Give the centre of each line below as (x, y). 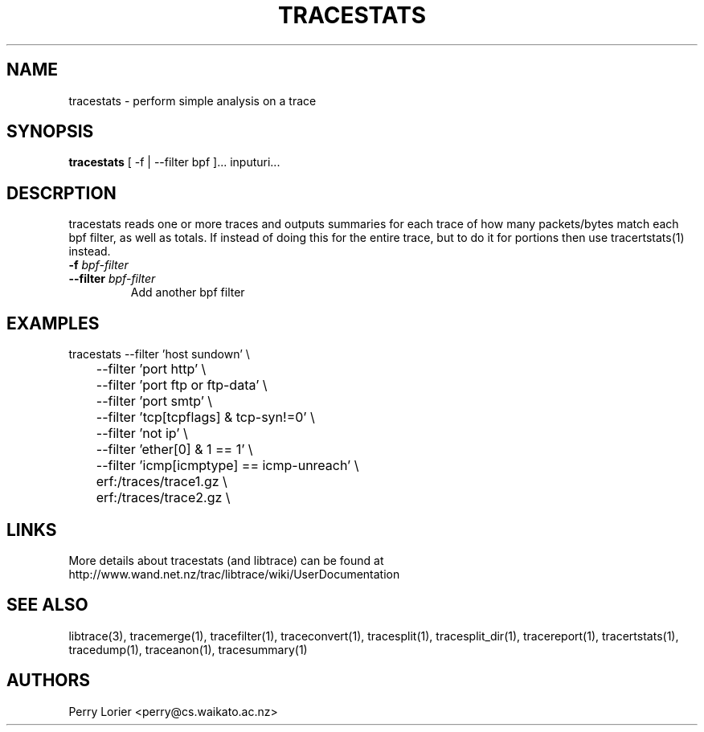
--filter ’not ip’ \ (142, 433)
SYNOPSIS (50, 132)
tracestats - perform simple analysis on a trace (192, 100)
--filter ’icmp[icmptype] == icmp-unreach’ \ (227, 466)
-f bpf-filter (98, 265)
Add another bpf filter (188, 292)
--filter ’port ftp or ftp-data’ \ (182, 385)
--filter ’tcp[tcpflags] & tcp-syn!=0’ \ (205, 417)
